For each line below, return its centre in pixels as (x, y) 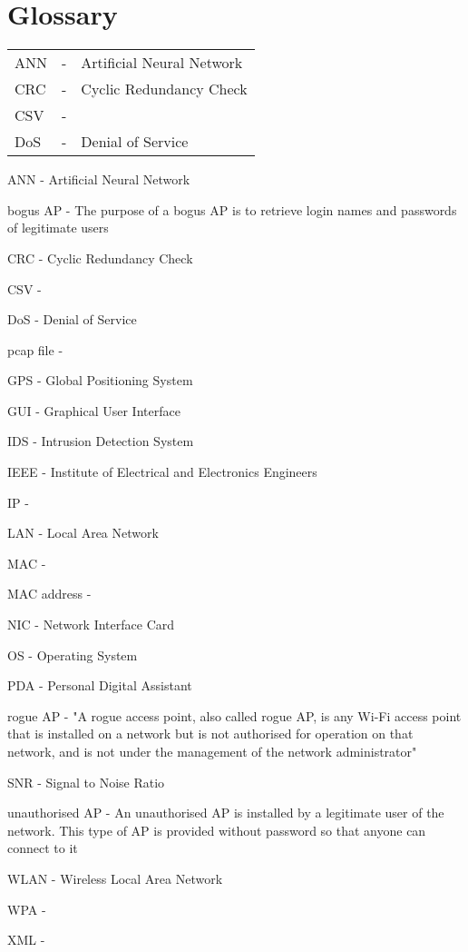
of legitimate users (58, 228)
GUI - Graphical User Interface (94, 410)
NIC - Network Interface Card (91, 625)
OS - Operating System (73, 654)
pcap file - (35, 349)
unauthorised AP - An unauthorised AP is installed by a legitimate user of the (226, 813)
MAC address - (49, 594)
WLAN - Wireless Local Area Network (115, 878)
